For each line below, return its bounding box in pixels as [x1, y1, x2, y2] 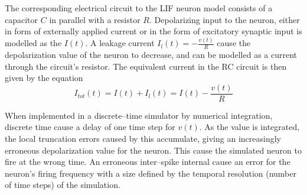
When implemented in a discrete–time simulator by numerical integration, [5, 109, 273, 121]
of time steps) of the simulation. [5, 178, 120, 191]
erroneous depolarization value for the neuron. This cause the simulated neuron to [5, 144, 302, 156]
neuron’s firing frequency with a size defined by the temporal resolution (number [5, 167, 297, 179]
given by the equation [5, 71, 83, 84]
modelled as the [5, 37, 62, 49]
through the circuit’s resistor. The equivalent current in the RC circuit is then [5, 60, 287, 72]
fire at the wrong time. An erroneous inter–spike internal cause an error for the [5, 155, 290, 168]
